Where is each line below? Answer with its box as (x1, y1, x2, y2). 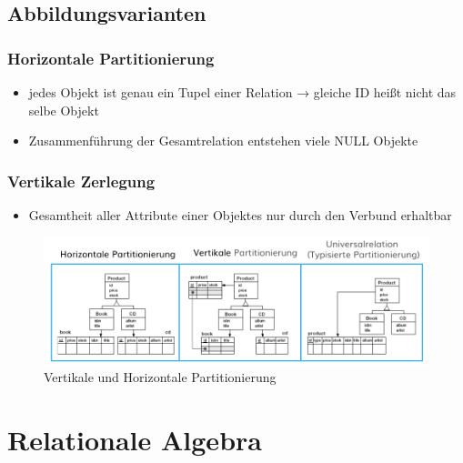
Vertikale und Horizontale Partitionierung (44, 367, 277, 387)
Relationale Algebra (7, 421, 262, 458)
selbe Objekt (28, 100, 99, 119)
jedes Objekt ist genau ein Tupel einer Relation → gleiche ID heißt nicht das (28, 83, 457, 101)
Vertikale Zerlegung (7, 169, 156, 192)
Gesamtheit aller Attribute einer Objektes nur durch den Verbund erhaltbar (28, 206, 452, 224)
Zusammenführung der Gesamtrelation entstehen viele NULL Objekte (28, 131, 418, 150)
